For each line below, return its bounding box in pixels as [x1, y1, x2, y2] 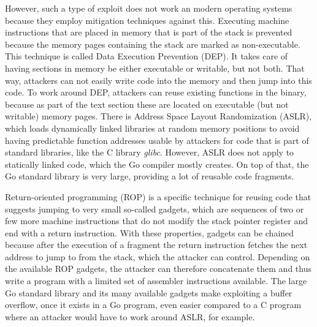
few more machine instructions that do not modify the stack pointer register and [5, 214, 308, 227]
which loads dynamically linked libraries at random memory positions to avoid [5, 121, 300, 134]
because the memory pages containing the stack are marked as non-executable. [5, 37, 300, 50]
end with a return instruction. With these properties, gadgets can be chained [5, 226, 294, 239]
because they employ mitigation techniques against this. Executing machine [5, 13, 289, 26]
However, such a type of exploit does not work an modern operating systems [5, 2, 292, 14]
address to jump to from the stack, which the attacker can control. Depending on [5, 250, 310, 263]
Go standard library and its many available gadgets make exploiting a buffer [5, 286, 292, 299]
